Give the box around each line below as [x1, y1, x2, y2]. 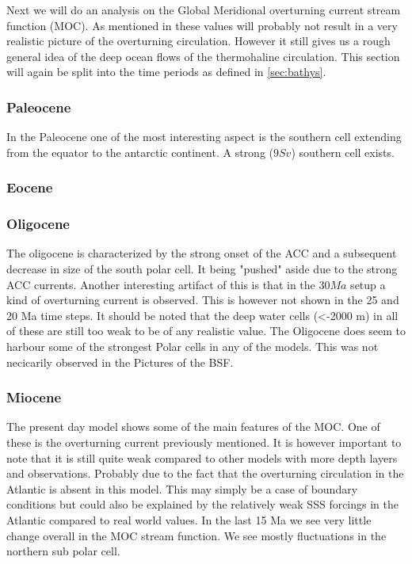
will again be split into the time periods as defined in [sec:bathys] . [6, 63, 326, 80]
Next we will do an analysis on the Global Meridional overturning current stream [6, 2, 401, 17]
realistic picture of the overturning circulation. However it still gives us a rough [6, 32, 391, 49]
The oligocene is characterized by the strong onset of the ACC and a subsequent [6, 245, 397, 261]
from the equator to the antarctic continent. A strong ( [6, 143, 274, 160]
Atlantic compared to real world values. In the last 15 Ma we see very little [6, 511, 372, 528]
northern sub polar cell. [6, 543, 120, 559]
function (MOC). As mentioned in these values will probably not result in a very [6, 17, 398, 33]
